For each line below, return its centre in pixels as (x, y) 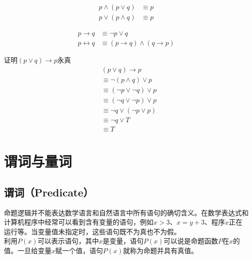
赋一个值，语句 (79, 250)
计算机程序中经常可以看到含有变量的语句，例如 (79, 222)
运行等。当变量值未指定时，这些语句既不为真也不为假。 (92, 231)
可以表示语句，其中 (68, 241)
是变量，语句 (123, 241)
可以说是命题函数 (191, 241)
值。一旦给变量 (28, 250)
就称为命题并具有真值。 (160, 250)
